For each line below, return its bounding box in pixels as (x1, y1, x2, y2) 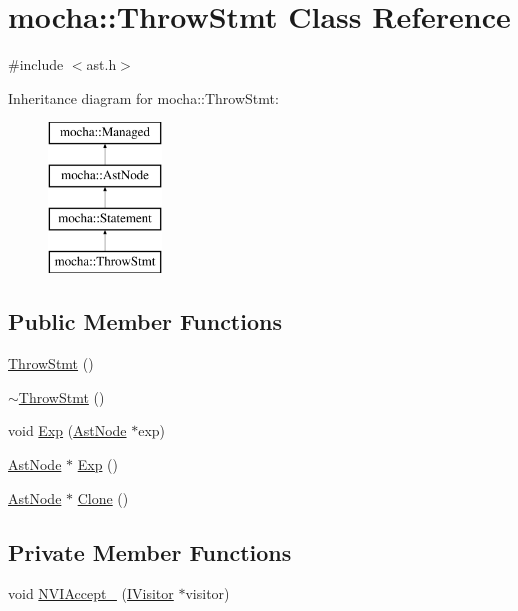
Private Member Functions (8, 536, 292, 567)
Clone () (77, 487, 129, 508)
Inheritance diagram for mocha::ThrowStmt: (8, 87, 279, 108)
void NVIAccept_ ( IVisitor (8, 583, 174, 604)
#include (8, 54, 64, 75)
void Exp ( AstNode (8, 420, 127, 441)
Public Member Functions (8, 306, 282, 337)
